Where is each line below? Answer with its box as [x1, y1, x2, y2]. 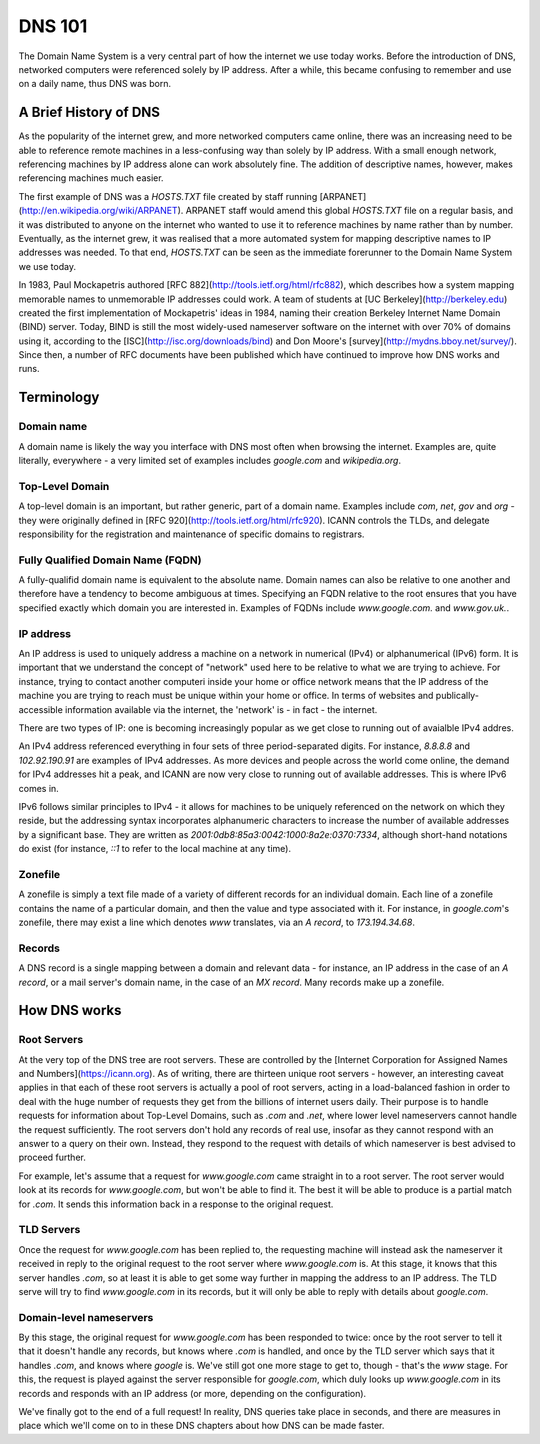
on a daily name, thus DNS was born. [18, 78, 172, 90]
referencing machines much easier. [18, 172, 164, 184]
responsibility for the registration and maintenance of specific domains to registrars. [18, 528, 365, 540]
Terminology [18, 389, 100, 406]
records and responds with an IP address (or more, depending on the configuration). [18, 1387, 367, 1399]
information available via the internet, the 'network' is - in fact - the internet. [65, 703, 378, 715]
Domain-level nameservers [18, 1310, 154, 1324]
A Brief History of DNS [18, 104, 160, 121]
